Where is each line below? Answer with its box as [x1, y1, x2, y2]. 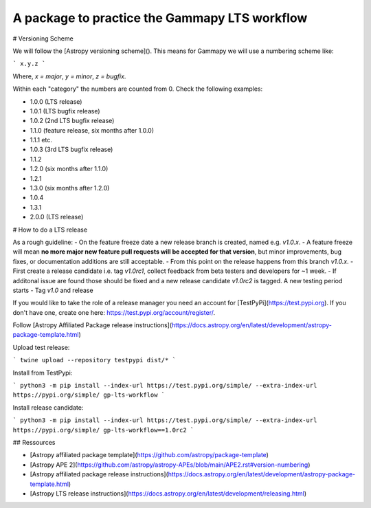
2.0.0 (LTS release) [30, 213, 84, 221]
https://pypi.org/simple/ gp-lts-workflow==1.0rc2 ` [12, 426, 194, 434]
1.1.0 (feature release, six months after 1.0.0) [30, 126, 155, 134]
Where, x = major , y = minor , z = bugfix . [12, 72, 126, 80]
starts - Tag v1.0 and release [12, 286, 93, 294]
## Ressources [12, 439, 56, 446]
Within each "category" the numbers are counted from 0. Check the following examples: [12, 85, 263, 93]
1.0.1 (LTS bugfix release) [30, 107, 100, 115]
